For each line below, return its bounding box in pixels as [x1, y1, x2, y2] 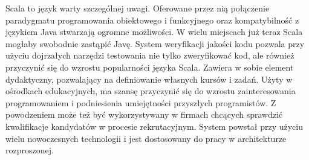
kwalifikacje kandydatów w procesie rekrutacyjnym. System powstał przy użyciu [5, 120, 303, 132]
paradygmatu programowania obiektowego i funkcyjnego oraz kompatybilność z [5, 13, 299, 26]
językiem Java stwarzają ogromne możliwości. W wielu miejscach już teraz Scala [5, 25, 303, 38]
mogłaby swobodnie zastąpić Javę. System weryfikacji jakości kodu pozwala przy [5, 37, 305, 50]
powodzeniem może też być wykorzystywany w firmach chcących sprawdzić [5, 108, 283, 121]
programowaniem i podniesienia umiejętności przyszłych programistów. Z [5, 96, 276, 109]
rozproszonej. [5, 144, 54, 156]
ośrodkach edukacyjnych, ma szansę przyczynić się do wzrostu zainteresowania [5, 85, 296, 97]
